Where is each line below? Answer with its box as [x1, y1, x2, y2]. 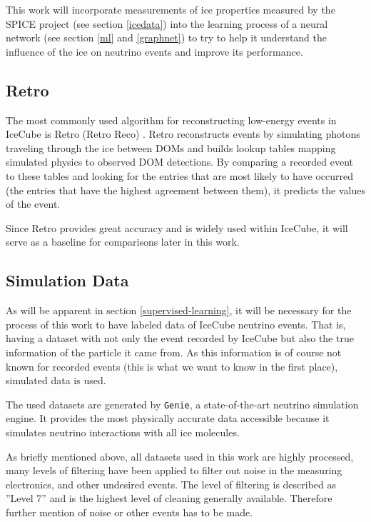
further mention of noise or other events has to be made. [6, 504, 253, 519]
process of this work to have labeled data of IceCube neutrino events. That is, [6, 316, 346, 331]
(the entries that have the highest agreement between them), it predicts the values [6, 182, 365, 197]
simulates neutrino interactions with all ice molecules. [6, 424, 240, 439]
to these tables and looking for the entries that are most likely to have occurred [6, 168, 353, 183]
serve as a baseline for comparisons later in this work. [6, 234, 240, 249]
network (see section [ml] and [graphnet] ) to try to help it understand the [6, 30, 327, 45]
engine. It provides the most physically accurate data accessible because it [6, 411, 330, 426]
